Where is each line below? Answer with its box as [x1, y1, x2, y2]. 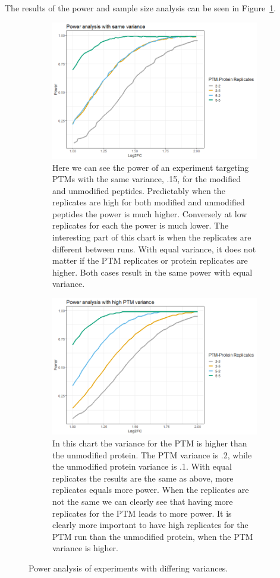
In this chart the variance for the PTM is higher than [52, 436, 247, 449]
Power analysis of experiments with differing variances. [29, 561, 228, 574]
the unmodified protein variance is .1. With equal [52, 460, 232, 473]
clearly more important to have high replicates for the [52, 518, 248, 531]
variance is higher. [52, 542, 118, 554]
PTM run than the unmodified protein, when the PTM [52, 530, 253, 542]
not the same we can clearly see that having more [52, 495, 233, 507]
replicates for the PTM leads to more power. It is [52, 507, 232, 519]
